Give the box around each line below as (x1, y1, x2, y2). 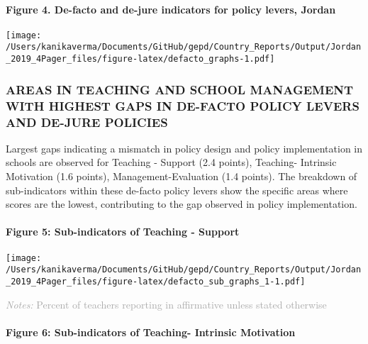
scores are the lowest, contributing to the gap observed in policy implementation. (6, 196, 357, 211)
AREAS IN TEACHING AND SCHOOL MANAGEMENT (6, 80, 354, 98)
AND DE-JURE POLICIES (6, 113, 168, 131)
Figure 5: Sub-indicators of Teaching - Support (6, 224, 240, 239)
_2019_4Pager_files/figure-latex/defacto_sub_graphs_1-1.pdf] (6, 276, 306, 287)
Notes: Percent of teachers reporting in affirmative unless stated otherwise (6, 296, 327, 311)
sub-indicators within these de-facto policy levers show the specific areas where (6, 182, 348, 197)
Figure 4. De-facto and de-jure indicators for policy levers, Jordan (6, 1, 336, 16)
